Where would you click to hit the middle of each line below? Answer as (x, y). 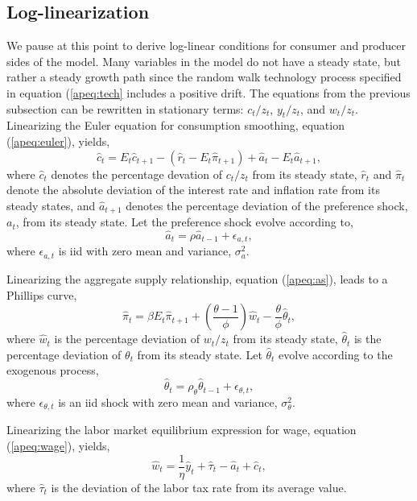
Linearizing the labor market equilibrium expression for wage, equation (182, 430)
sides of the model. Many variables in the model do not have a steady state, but (204, 61)
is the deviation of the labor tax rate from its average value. (199, 487)
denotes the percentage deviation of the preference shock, (267, 205)
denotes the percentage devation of (136, 174)
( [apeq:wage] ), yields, (58, 445)
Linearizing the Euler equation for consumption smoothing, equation (175, 125)
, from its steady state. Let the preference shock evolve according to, (184, 222)
